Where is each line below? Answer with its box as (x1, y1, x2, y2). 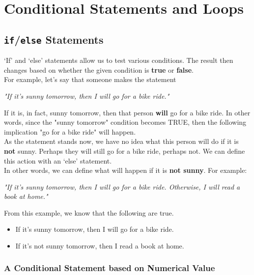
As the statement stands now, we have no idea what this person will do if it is (4, 136, 239, 146)
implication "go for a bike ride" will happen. (4, 126, 136, 137)
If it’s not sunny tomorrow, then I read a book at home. (15, 241, 184, 251)
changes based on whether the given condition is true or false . (4, 64, 194, 75)
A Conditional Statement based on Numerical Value (4, 261, 215, 274)
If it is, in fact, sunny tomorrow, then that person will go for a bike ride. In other (4, 107, 251, 117)
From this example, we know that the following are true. (4, 207, 174, 218)
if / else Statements (4, 31, 104, 47)
